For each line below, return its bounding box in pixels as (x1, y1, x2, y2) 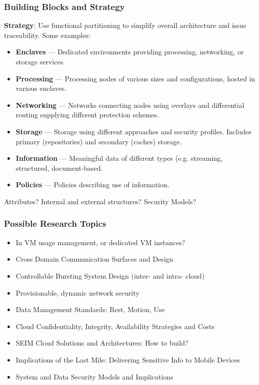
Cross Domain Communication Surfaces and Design (15, 254, 173, 264)
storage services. (15, 56, 65, 66)
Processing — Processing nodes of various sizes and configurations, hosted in (15, 73, 256, 83)
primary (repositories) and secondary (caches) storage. (15, 136, 182, 146)
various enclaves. (15, 83, 67, 93)
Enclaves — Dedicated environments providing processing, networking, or (15, 46, 244, 57)
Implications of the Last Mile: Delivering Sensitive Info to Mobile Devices (15, 354, 240, 365)
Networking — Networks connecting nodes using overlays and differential (15, 99, 245, 110)
